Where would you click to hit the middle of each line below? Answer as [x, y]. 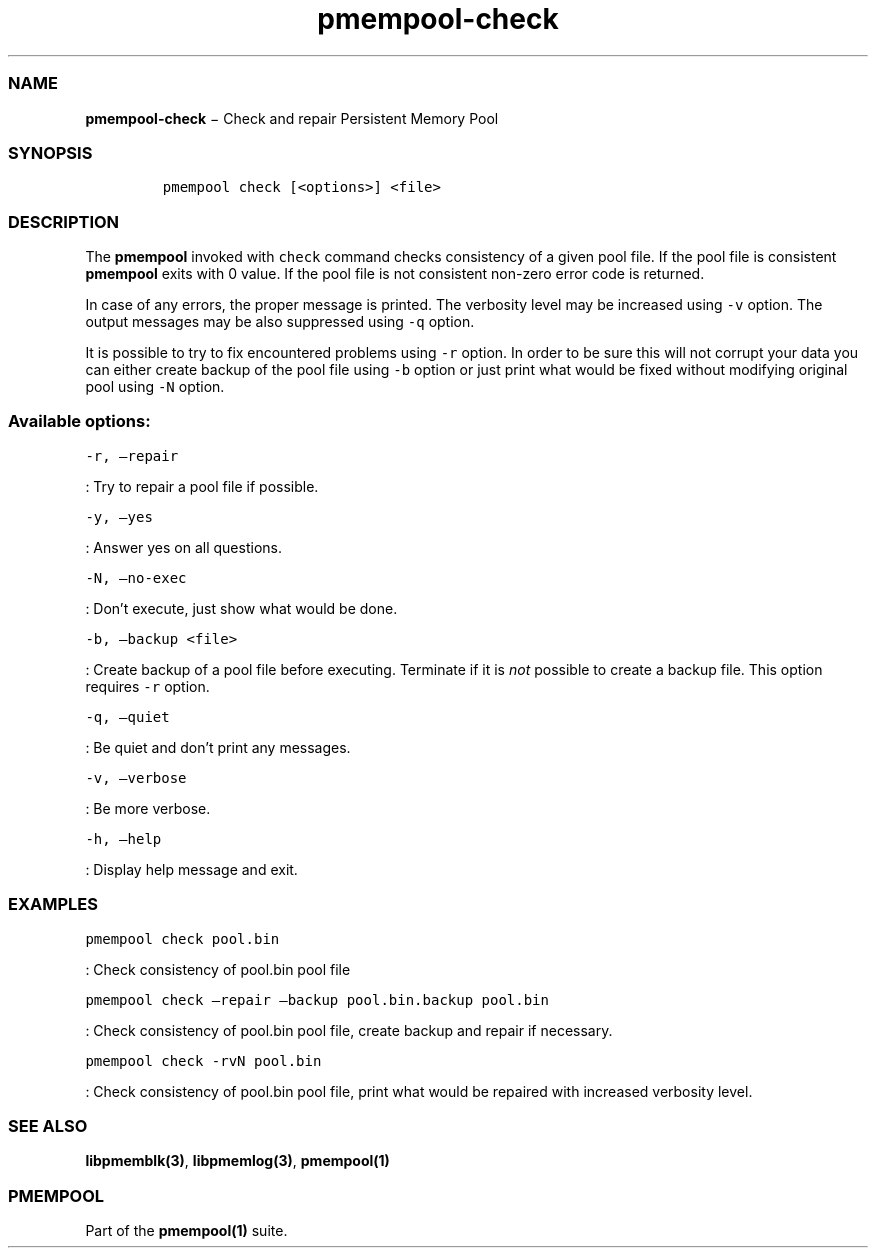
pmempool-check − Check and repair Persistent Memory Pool [292, 118]
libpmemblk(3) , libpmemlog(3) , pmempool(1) [237, 1161]
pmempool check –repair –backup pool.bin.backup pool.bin [317, 999]
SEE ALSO [48, 1125]
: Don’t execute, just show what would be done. [241, 608]
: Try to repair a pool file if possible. [202, 486]
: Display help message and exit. [191, 869]
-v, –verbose [136, 777]
